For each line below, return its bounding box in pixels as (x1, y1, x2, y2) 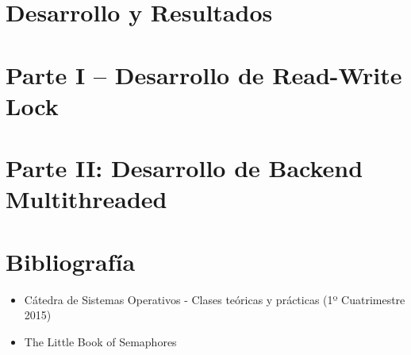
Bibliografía (6, 245, 136, 277)
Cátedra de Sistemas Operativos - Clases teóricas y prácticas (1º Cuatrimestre (24, 291, 405, 307)
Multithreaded (6, 183, 167, 215)
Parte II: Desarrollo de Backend (6, 152, 363, 184)
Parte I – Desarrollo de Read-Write (6, 58, 402, 91)
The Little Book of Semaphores (24, 333, 177, 349)
